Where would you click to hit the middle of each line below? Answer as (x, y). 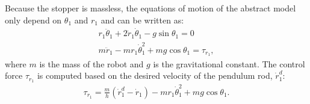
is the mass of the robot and (91, 63)
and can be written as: (142, 20)
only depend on (33, 20)
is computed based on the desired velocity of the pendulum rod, (155, 75)
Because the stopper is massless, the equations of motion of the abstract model (150, 8)
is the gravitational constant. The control (229, 63)
